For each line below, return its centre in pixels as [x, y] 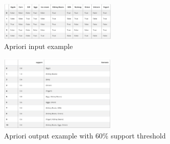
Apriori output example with [49, 136]
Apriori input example [39, 46]
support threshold [138, 136]
